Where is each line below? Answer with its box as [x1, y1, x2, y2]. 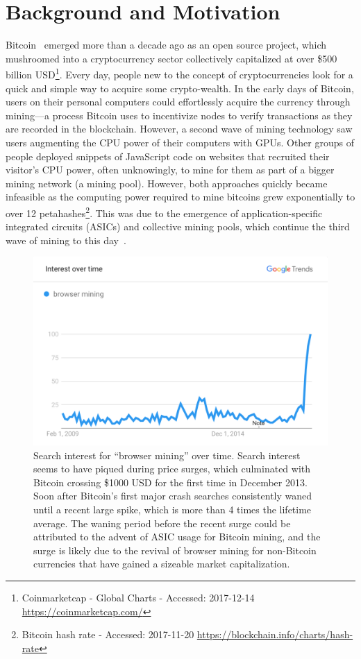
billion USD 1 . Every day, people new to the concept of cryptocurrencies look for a [6, 65, 353, 81]
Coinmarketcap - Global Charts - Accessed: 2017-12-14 [22, 590, 255, 604]
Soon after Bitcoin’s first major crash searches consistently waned [33, 488, 312, 503]
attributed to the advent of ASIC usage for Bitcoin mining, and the [33, 529, 321, 544]
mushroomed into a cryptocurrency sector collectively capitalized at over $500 [6, 51, 337, 65]
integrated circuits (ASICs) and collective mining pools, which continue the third [6, 219, 350, 234]
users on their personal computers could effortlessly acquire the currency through [6, 94, 351, 109]
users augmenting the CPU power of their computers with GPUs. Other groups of [6, 135, 354, 149]
